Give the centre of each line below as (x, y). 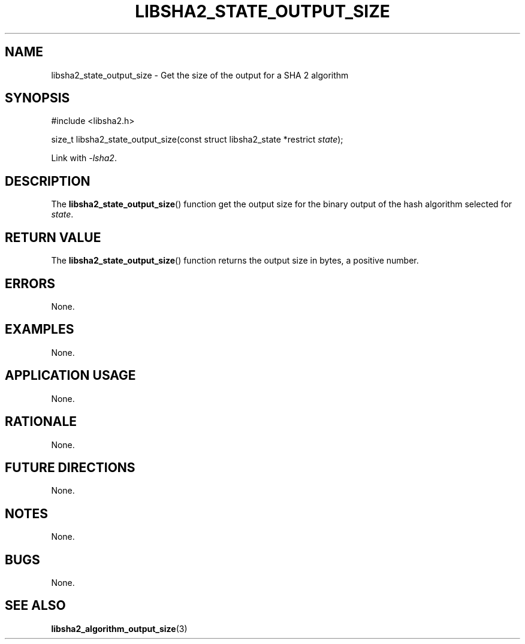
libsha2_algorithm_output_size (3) (119, 628)
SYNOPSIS (37, 98)
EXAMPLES (40, 329)
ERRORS (30, 283)
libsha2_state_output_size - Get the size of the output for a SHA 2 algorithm (200, 75)
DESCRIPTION (48, 181)
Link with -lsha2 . (84, 158)
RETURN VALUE (53, 237)
